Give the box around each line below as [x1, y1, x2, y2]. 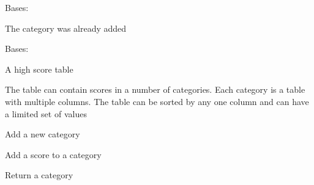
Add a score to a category [5, 148, 102, 161]
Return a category [5, 169, 73, 181]
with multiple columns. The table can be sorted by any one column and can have [5, 95, 309, 107]
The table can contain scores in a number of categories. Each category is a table [5, 83, 305, 96]
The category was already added [5, 21, 127, 34]
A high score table [5, 62, 73, 75]
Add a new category [5, 128, 80, 140]
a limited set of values [5, 107, 87, 120]
